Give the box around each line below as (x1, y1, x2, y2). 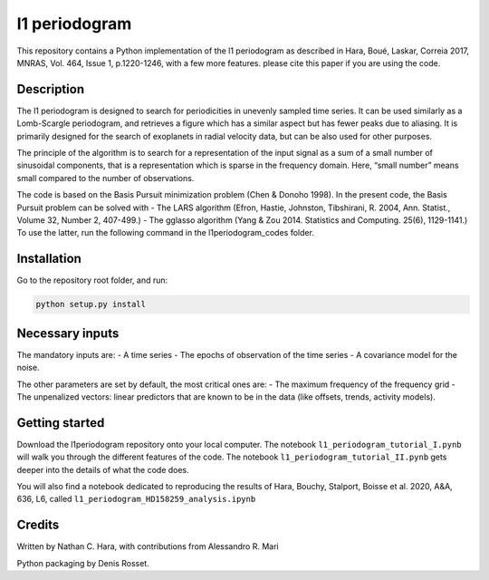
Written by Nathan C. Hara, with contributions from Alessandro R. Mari (16, 541, 280, 552)
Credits (16, 517, 60, 533)
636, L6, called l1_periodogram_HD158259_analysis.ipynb (16, 494, 256, 505)
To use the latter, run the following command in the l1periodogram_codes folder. (16, 227, 314, 238)
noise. (16, 362, 40, 373)
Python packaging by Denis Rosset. (16, 557, 149, 568)
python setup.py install (35, 299, 147, 310)
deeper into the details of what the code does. (16, 464, 189, 475)
